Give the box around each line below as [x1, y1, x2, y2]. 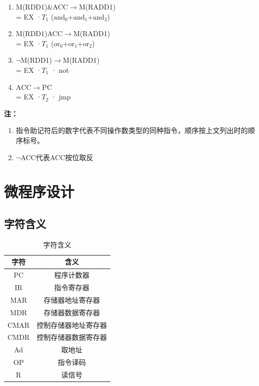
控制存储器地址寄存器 [36, 319, 107, 330]
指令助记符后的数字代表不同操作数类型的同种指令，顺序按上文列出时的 [16, 125, 248, 136]
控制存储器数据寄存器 [36, 332, 107, 342]
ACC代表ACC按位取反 [21, 152, 93, 162]
